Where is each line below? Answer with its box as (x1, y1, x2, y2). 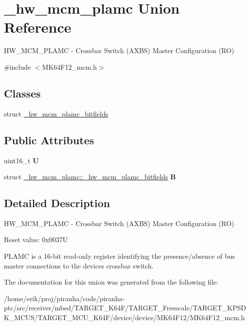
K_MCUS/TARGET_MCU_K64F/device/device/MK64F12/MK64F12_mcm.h (4, 312, 245, 323)
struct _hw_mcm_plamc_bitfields (4, 108, 108, 118)
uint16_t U (4, 155, 39, 165)
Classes (4, 85, 41, 100)
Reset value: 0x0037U (4, 234, 68, 245)
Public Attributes (4, 132, 94, 147)
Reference (4, 17, 71, 37)
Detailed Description (4, 195, 110, 211)
